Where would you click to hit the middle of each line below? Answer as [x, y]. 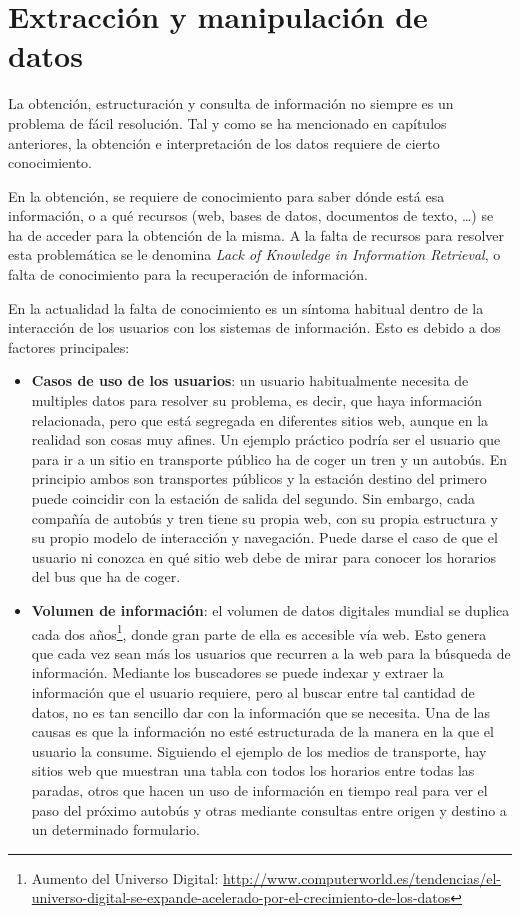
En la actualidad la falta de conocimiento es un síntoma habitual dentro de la [246, 307]
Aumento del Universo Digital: [125, 877]
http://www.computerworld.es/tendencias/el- [362, 877]
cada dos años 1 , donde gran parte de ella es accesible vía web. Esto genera [259, 632]
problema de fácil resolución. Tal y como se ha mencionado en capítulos [227, 122]
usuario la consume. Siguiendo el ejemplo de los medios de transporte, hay [259, 750]
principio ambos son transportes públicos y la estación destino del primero [259, 478]
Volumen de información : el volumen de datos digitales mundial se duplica [270, 609]
